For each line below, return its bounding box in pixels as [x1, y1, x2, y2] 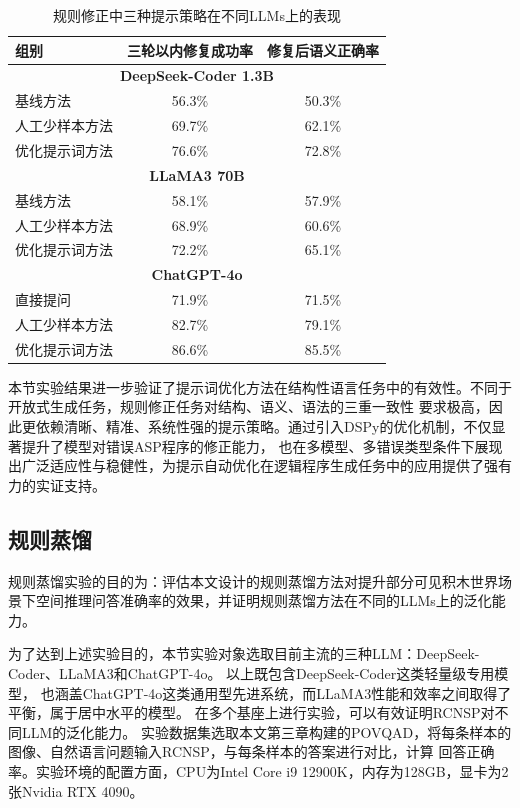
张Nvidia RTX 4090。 [8, 780, 144, 801]
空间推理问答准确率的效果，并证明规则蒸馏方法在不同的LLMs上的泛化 [35, 590, 492, 611]
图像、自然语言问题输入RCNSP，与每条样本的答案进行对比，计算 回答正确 [8, 741, 495, 762]
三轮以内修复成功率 [127, 39, 253, 60]
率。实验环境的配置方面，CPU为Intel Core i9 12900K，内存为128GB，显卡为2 [8, 760, 509, 781]
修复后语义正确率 [267, 39, 379, 60]
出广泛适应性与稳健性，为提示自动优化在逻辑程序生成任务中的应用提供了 [8, 455, 484, 476]
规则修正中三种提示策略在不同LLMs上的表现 [53, 5, 341, 25]
